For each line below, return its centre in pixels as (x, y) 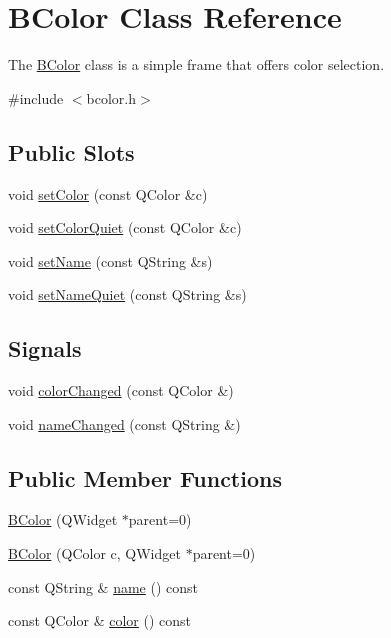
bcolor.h (111, 97)
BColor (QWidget (63, 519)
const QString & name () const (103, 586)
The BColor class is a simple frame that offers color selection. (196, 64)
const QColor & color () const (100, 620)
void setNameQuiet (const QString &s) (127, 294)
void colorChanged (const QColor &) (121, 390)
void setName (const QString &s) (110, 260)
